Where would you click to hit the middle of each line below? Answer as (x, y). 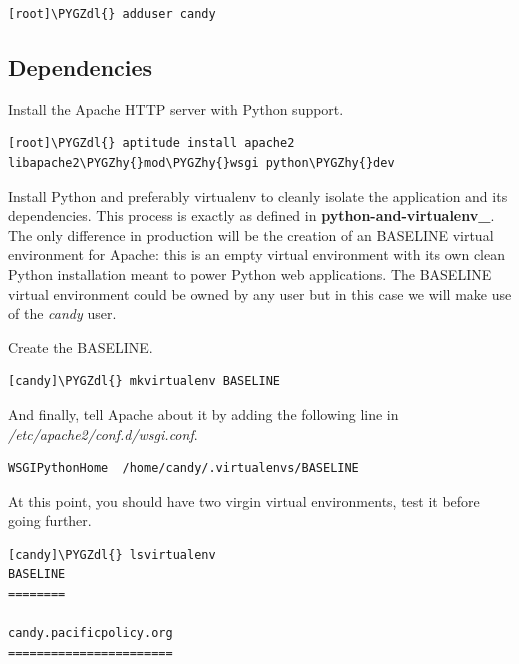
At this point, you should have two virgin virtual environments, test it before (244, 500)
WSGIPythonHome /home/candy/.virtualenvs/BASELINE (183, 468)
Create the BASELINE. (80, 346)
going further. (50, 520)
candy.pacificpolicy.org (90, 633)
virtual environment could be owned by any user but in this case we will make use (260, 293)
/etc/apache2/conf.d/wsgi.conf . (103, 433)
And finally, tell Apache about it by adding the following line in (203, 413)
